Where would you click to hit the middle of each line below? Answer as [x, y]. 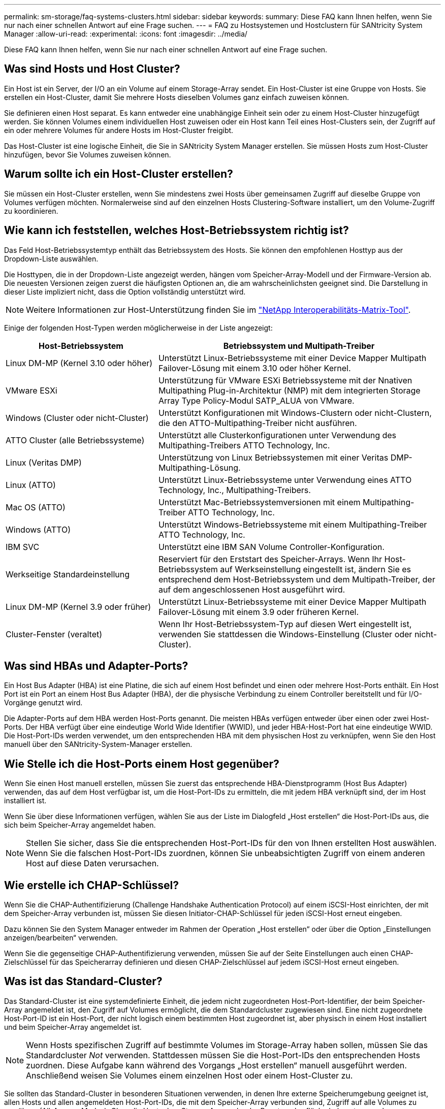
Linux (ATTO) [31, 485]
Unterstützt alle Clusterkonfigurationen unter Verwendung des [277, 435]
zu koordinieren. [31, 211]
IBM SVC [23, 547]
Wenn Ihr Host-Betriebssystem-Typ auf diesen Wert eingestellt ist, [285, 624]
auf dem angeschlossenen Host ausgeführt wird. [252, 589]
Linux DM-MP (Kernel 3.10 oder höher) [79, 363]
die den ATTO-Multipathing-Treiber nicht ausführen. [258, 423]
